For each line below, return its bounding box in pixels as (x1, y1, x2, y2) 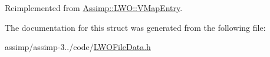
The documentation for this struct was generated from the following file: (5, 21, 266, 33)
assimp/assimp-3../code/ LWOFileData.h (5, 41, 151, 53)
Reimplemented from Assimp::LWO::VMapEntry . (5, 2, 183, 13)
